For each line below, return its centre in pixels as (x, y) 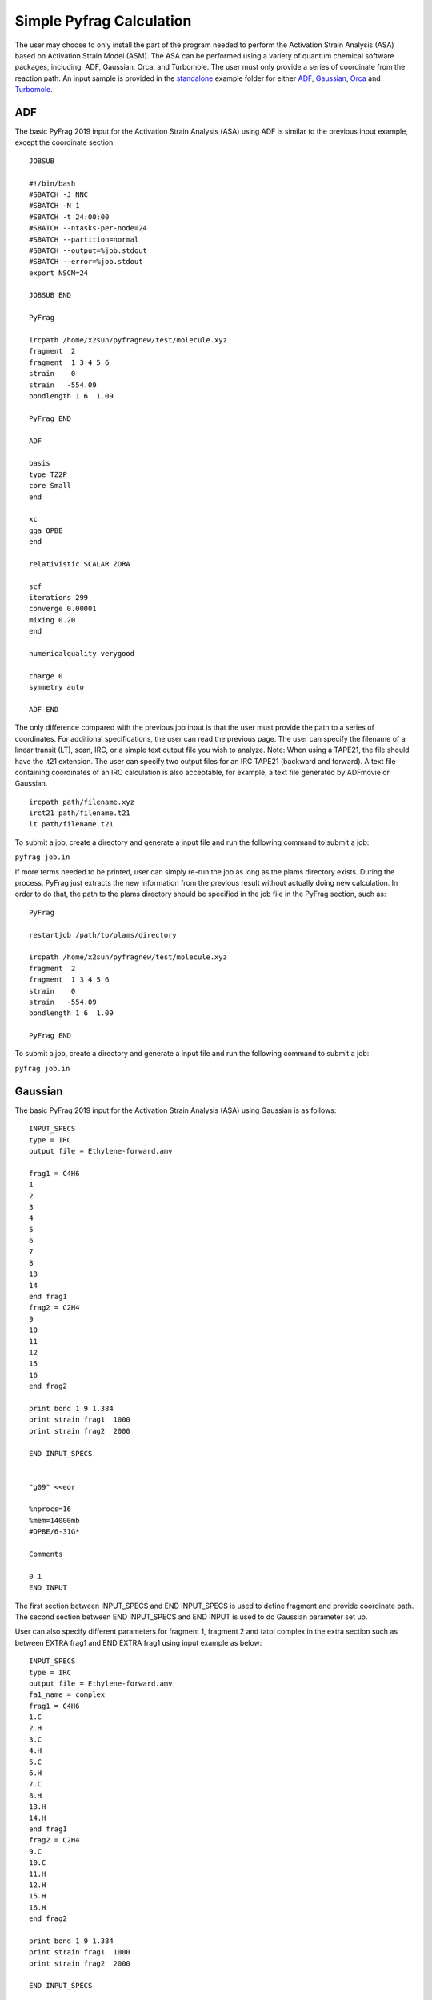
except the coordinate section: (65, 142)
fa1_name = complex (67, 1695)
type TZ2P (48, 474)
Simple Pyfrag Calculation (103, 21)
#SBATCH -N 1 (54, 206)
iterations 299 (59, 598)
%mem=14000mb (54, 1520)
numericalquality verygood (82, 653)
